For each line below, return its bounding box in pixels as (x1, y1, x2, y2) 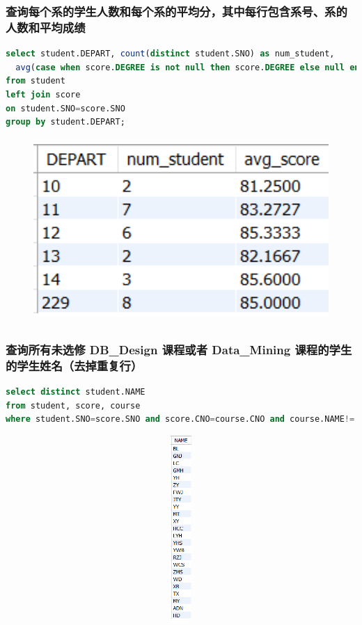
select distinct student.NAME (6, 387, 145, 397)
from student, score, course (6, 400, 141, 411)
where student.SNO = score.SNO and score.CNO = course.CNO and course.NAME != (6, 414, 355, 425)
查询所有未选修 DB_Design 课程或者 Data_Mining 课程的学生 (6, 340, 352, 358)
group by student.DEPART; (6, 117, 125, 127)
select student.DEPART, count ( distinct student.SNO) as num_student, (6, 49, 335, 59)
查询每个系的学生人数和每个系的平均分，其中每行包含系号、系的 (6, 2, 347, 19)
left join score (6, 89, 81, 100)
